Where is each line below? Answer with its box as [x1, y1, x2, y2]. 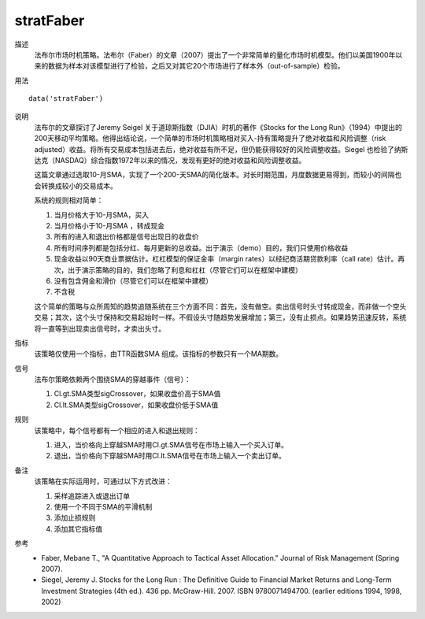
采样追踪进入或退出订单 [54, 491, 130, 500]
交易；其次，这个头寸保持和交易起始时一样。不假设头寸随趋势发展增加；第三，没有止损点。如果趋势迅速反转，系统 [34, 313, 407, 322]
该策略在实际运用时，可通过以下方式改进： [34, 476, 172, 486]
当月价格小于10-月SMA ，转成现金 [54, 221, 165, 231]
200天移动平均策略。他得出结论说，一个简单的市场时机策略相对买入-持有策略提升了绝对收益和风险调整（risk [34, 134, 386, 143]
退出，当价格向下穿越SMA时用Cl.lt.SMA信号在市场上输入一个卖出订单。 [54, 451, 286, 461]
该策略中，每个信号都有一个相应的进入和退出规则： [34, 425, 200, 435]
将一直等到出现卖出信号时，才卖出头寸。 [34, 324, 165, 333]
